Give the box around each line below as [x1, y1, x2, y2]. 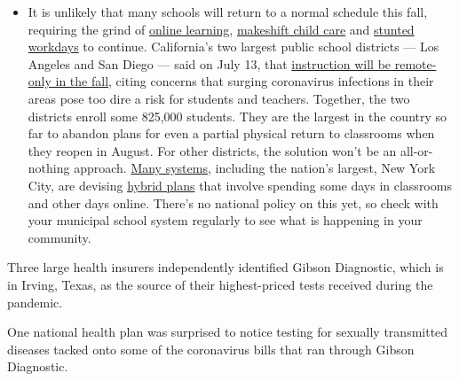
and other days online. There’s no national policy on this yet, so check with [28, 193, 439, 212]
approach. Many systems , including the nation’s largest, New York [74, 159, 436, 177]
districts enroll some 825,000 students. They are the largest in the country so [28, 106, 447, 125]
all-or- [400, 141, 433, 159]
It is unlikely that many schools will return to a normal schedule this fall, [28, 3, 428, 20]
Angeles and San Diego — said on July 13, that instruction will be [28, 54, 392, 73]
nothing [28, 159, 70, 177]
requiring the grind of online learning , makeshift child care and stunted [28, 19, 415, 38]
